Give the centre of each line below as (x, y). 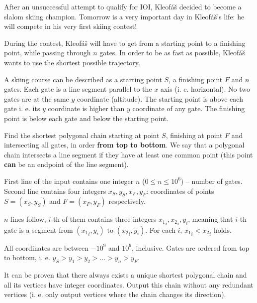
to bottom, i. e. (27, 257)
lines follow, (28, 219)
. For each (160, 229)
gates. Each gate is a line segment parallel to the (78, 89)
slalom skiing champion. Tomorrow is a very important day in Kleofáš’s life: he (124, 16)
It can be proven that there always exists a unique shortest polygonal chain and (126, 274)
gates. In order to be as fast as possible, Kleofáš (172, 53)
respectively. (127, 201)
